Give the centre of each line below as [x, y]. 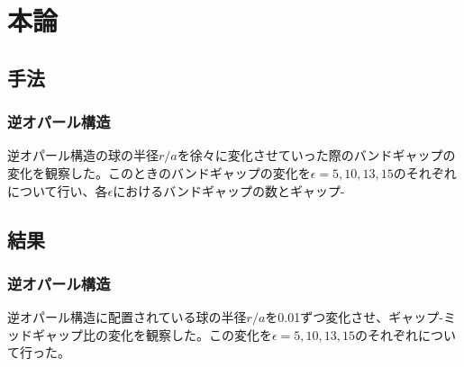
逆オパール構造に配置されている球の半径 [127, 317]
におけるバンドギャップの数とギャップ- [229, 190]
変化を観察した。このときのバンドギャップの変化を [159, 172]
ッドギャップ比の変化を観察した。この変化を [140, 334]
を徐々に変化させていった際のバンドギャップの [316, 155]
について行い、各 [58, 190]
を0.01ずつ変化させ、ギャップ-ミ [360, 317]
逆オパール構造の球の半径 [83, 155]
